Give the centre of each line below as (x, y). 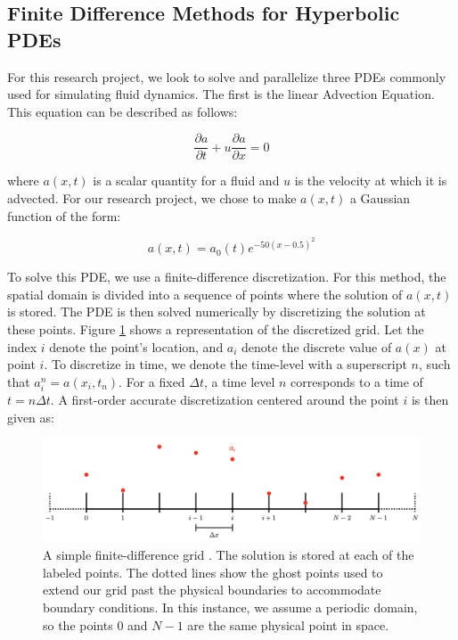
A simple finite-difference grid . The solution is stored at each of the (229, 555)
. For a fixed (152, 381)
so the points (78, 624)
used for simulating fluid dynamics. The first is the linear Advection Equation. (221, 94)
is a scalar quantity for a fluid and (186, 181)
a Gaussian (380, 198)
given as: (31, 417)
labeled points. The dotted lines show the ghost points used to (213, 572)
